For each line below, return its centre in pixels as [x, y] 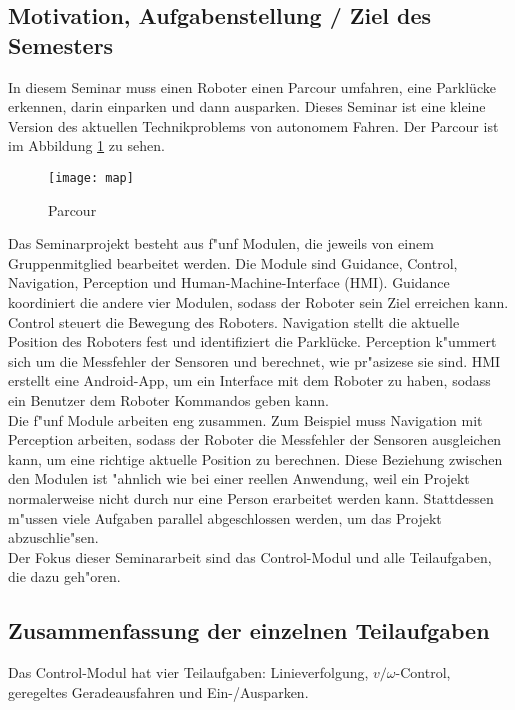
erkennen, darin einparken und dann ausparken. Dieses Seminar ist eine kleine [247, 106]
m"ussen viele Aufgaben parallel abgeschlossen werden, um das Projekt [225, 517]
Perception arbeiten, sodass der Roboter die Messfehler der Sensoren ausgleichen [255, 439]
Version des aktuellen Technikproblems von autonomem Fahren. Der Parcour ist [253, 125]
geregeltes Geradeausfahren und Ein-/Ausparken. [158, 691]
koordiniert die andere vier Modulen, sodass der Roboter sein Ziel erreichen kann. [258, 302]
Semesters [61, 44]
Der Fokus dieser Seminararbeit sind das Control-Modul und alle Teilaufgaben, [250, 556]
